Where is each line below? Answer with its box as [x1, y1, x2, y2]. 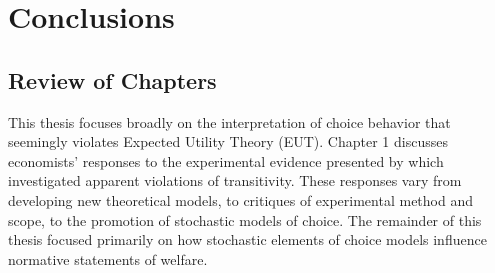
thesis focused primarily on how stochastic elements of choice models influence [8, 229, 487, 250]
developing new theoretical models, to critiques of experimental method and [8, 189, 473, 210]
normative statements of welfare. [8, 248, 208, 269]
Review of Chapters [8, 64, 217, 95]
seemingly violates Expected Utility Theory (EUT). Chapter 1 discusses [8, 131, 448, 152]
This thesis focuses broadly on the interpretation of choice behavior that [8, 111, 451, 132]
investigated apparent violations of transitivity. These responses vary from [8, 170, 462, 191]
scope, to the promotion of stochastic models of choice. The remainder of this [8, 209, 482, 230]
